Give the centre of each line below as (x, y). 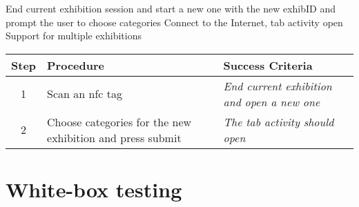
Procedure (76, 65)
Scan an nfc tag (85, 94)
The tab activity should (279, 121)
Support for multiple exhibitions (74, 36)
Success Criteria (268, 65)
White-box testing (94, 189)
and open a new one (272, 101)
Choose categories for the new (119, 121)
